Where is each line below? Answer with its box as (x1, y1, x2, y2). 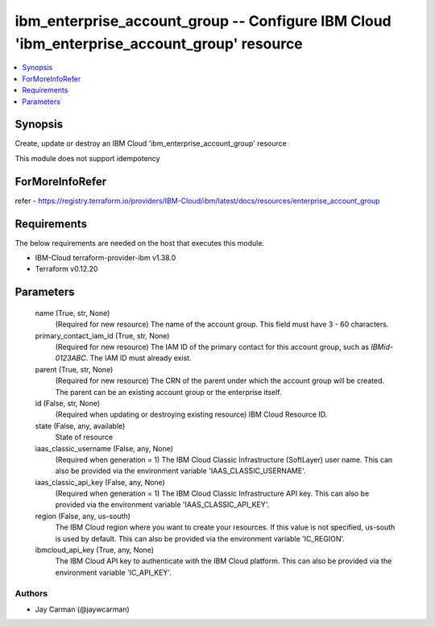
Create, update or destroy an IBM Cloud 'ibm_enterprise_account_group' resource (14, 139, 288, 148)
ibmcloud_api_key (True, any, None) (35, 545, 155, 555)
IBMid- (371, 342, 394, 351)
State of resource (55, 432, 114, 442)
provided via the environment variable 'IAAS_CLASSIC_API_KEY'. (55, 500, 270, 509)
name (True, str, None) (35, 308, 110, 318)
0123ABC (55, 353, 86, 363)
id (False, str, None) (35, 398, 101, 408)
